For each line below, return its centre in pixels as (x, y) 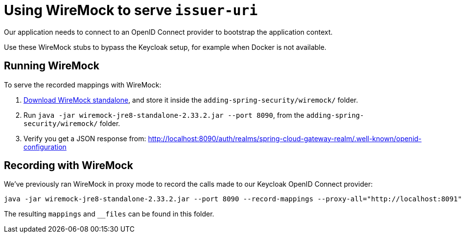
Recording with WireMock (69, 166)
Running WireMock (52, 66)
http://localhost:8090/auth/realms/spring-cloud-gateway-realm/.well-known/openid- (285, 138)
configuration (45, 147)
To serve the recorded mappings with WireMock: (83, 85)
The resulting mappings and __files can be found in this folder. (109, 214)
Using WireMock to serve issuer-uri (131, 10)
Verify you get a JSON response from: (85, 138)
